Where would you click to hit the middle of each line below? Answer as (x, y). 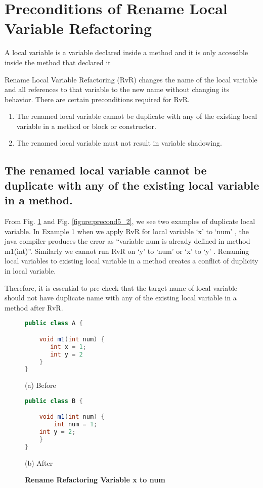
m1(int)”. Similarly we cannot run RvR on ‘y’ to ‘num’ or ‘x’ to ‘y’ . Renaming (127, 251)
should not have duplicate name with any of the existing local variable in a (121, 298)
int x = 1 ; (68, 347)
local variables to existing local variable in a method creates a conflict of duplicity (131, 261)
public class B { (54, 401)
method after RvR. (34, 307)
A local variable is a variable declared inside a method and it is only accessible (126, 52)
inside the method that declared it (58, 62)
